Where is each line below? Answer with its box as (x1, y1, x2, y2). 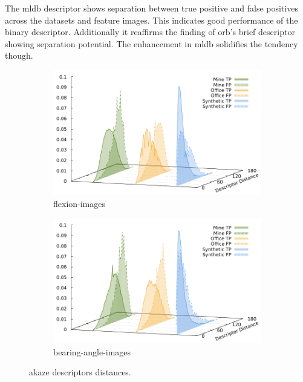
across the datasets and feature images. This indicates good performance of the (5, 13, 298, 26)
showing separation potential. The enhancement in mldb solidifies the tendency (5, 37, 298, 50)
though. (5, 49, 33, 62)
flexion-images (53, 197, 106, 209)
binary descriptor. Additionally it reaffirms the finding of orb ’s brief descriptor (5, 25, 295, 38)
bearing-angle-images (53, 345, 131, 358)
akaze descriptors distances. (29, 366, 131, 378)
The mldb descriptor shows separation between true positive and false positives (5, 2, 298, 14)
